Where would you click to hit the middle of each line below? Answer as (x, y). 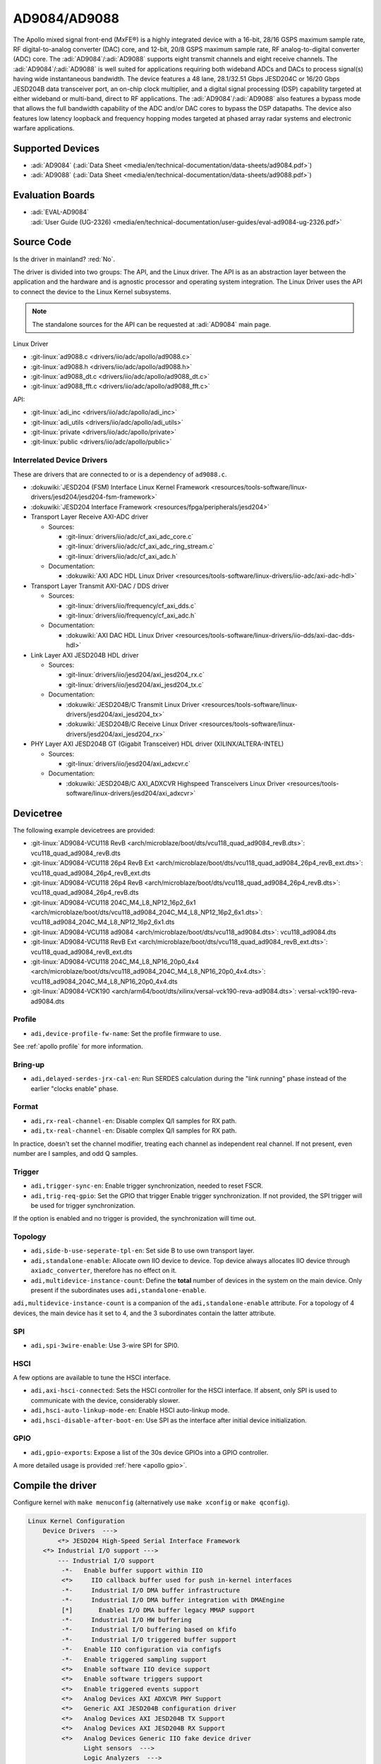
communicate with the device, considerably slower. (105, 1400)
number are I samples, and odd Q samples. (75, 1153)
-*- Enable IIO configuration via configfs (141, 1650)
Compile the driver (55, 1485)
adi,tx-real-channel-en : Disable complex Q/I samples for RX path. (134, 1131)
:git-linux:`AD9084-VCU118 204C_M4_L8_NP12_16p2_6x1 (113, 902)
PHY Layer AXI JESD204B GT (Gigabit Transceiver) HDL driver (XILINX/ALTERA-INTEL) (157, 744)
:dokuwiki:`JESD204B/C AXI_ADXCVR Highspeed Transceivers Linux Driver (176, 783)
